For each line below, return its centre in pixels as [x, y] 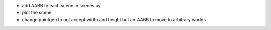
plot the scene [37, 13]
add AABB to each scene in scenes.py [61, 6]
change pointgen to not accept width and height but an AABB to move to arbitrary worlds [114, 19]
